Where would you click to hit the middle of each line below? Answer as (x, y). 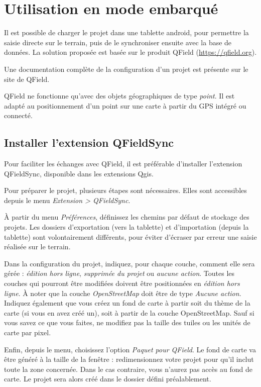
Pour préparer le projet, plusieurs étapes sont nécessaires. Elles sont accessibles (125, 190)
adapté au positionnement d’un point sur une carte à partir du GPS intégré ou (125, 105)
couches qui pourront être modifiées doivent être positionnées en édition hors (122, 283)
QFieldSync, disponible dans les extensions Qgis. (79, 173)
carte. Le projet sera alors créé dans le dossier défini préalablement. (108, 379)
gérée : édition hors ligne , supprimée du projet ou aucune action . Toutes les (119, 273)
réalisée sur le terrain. (37, 247)
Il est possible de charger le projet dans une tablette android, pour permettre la (126, 32)
